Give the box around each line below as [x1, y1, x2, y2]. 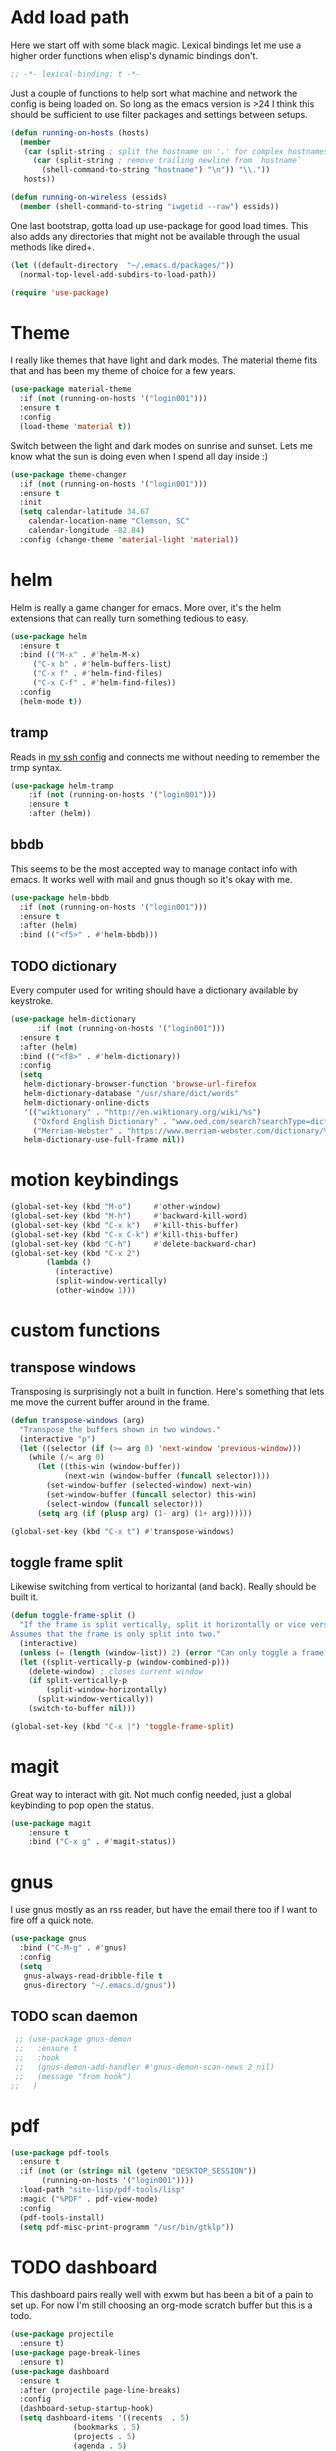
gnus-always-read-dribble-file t [23, 1971, 163, 1981]
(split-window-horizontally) [46, 1685, 168, 1695]
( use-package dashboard [10, 2366, 110, 2376]
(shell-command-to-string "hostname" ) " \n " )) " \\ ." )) [41, 165, 271, 175]
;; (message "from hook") [14, 2071, 132, 2081]
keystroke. [10, 995, 54, 1006]
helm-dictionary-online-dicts [23, 1097, 150, 1108]
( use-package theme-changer [10, 469, 128, 480]
